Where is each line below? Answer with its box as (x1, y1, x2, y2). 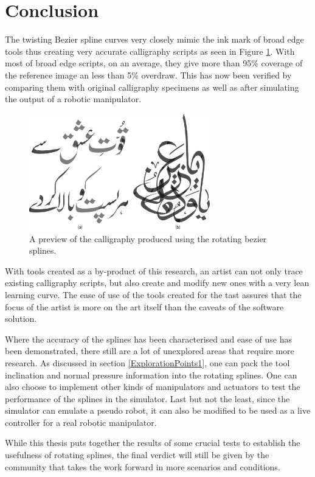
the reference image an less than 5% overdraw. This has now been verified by (5, 68, 292, 81)
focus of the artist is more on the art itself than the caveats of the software (5, 300, 284, 313)
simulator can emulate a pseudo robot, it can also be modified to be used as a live (5, 404, 311, 417)
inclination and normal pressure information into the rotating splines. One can (5, 368, 297, 381)
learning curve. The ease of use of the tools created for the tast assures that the (5, 288, 302, 301)
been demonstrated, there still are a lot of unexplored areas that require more (5, 344, 294, 357)
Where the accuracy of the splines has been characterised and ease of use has (5, 332, 292, 345)
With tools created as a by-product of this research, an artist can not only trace (5, 264, 303, 277)
